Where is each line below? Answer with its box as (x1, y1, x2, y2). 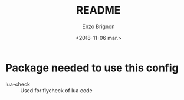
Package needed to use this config (5, 61, 179, 74)
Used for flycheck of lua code (20, 86, 93, 94)
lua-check (5, 81, 31, 88)
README (76, 4, 121, 17)
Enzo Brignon (81, 23, 116, 30)
